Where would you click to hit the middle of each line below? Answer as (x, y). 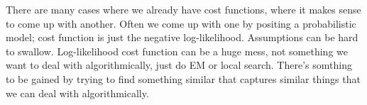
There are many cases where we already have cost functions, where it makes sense (183, 9)
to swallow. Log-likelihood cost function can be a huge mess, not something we (177, 51)
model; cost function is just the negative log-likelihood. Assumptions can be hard (182, 37)
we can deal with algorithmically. (77, 93)
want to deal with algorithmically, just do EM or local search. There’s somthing (179, 65)
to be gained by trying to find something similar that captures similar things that (183, 78)
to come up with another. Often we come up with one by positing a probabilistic (181, 23)
